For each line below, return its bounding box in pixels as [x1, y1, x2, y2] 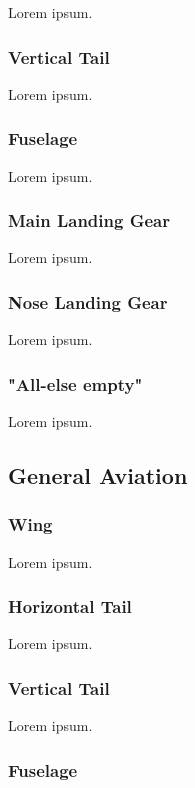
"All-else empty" [8, 371, 143, 396]
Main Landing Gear [8, 208, 170, 233]
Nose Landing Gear [8, 289, 168, 314]
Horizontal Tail [8, 594, 132, 619]
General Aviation [8, 460, 188, 491]
